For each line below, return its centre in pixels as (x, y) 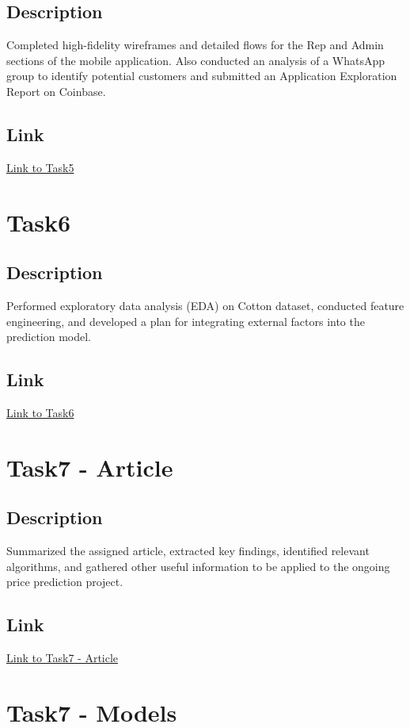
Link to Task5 (40, 167)
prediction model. (49, 337)
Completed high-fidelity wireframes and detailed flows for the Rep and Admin (195, 45)
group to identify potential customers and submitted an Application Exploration (202, 76)
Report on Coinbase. (56, 91)
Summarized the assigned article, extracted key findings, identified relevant (188, 551)
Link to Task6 (40, 412)
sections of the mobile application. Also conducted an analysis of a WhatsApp (196, 60)
